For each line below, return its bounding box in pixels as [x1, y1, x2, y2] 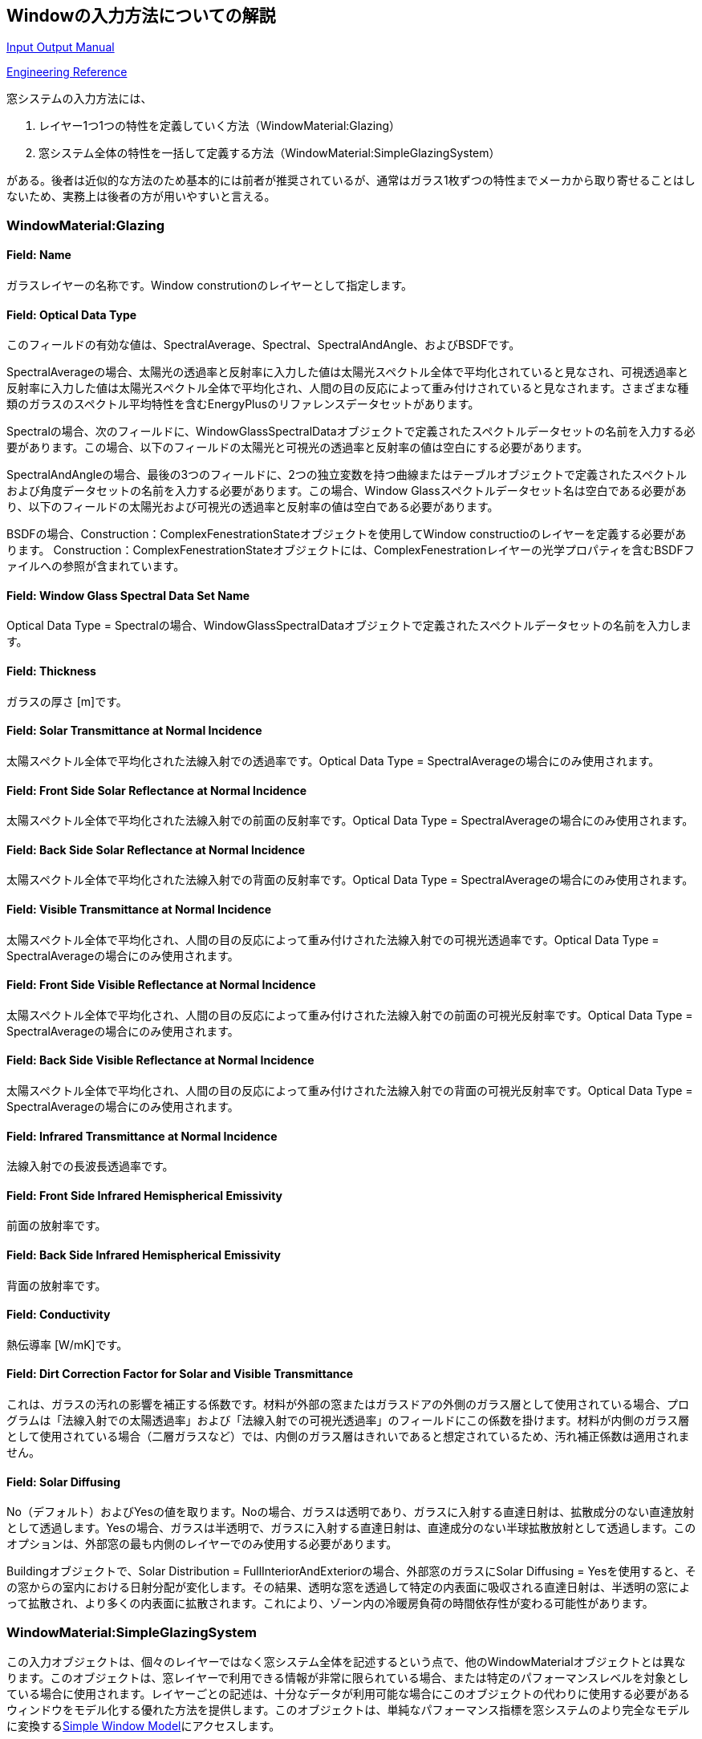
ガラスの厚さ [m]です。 [6, 694, 128, 708]
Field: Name [6, 248, 71, 262]
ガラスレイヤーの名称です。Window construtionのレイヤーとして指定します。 [6, 278, 413, 293]
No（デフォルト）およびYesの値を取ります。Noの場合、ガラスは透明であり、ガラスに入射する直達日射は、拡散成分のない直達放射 [6, 1505, 695, 1519]
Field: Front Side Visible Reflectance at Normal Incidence [6, 978, 316, 992]
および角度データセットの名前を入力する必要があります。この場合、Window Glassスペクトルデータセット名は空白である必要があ [6, 484, 687, 498]
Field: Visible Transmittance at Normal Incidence [6, 902, 272, 916]
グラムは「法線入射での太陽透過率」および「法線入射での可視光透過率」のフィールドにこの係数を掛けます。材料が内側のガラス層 [6, 1413, 690, 1428]
